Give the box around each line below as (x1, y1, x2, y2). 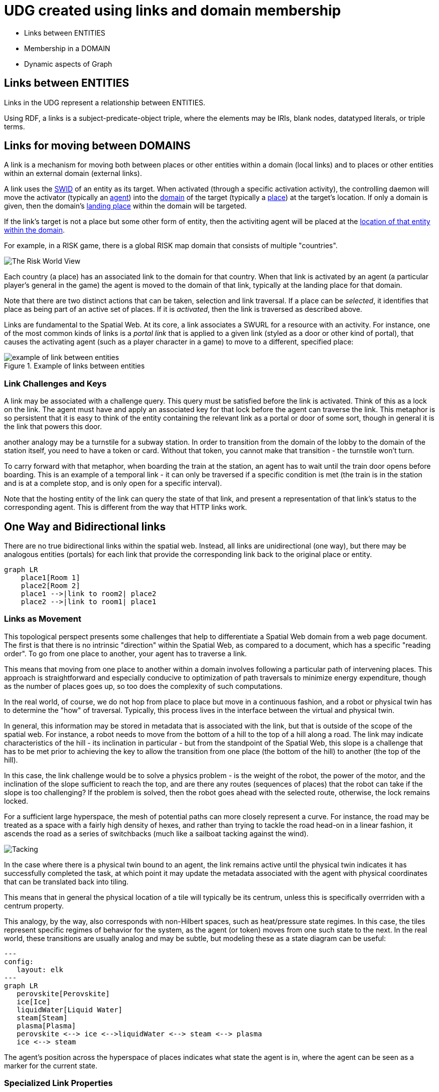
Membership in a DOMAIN (24, 44, 110, 53)
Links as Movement (4, 614, 82, 624)
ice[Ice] (17, 997, 51, 1006)
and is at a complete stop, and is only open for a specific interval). (4, 479, 222, 488)
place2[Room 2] (21, 582, 80, 590)
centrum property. (4, 901, 64, 910)
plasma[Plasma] (17, 1021, 76, 1030)
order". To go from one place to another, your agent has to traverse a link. (4, 649, 247, 658)
